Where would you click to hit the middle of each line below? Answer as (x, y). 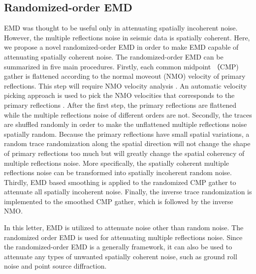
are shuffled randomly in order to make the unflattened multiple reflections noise (126, 124)
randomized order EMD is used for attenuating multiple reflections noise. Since (123, 237)
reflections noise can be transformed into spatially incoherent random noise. (118, 172)
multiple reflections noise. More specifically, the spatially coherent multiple (116, 163)
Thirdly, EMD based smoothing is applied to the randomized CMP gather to (120, 182)
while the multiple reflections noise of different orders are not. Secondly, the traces (128, 114)
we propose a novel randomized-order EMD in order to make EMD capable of (121, 47)
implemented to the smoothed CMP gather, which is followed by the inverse (119, 201)
